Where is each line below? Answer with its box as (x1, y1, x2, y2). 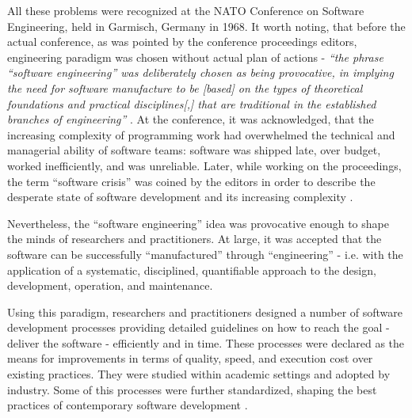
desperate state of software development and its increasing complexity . (7, 188, 353, 205)
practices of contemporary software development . (7, 397, 248, 413)
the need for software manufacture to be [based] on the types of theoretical (7, 79, 363, 96)
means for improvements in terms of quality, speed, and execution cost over (7, 350, 373, 367)
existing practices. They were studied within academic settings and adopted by (7, 366, 391, 382)
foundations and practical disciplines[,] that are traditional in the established (7, 95, 376, 112)
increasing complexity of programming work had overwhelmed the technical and (7, 126, 395, 142)
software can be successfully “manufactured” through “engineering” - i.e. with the (7, 245, 403, 262)
